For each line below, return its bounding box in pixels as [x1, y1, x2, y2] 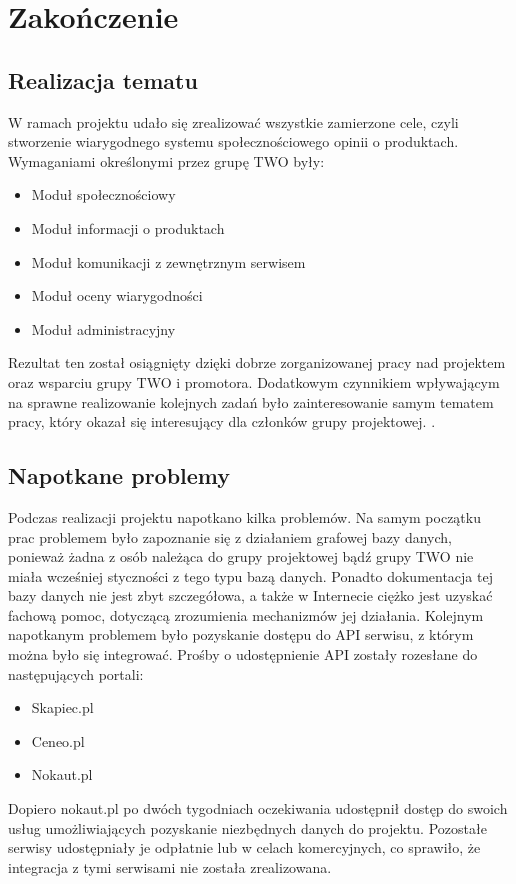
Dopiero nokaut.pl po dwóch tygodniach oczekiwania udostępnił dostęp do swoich [8, 798, 508, 819]
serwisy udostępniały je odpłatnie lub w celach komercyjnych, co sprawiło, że [8, 837, 481, 858]
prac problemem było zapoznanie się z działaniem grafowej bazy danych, [8, 526, 452, 547]
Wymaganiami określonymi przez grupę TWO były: [8, 150, 325, 171]
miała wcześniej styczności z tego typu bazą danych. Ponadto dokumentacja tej [8, 565, 493, 586]
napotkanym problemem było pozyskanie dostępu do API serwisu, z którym [8, 624, 474, 645]
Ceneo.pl [31, 730, 85, 751]
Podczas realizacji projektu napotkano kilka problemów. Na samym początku [8, 506, 481, 527]
